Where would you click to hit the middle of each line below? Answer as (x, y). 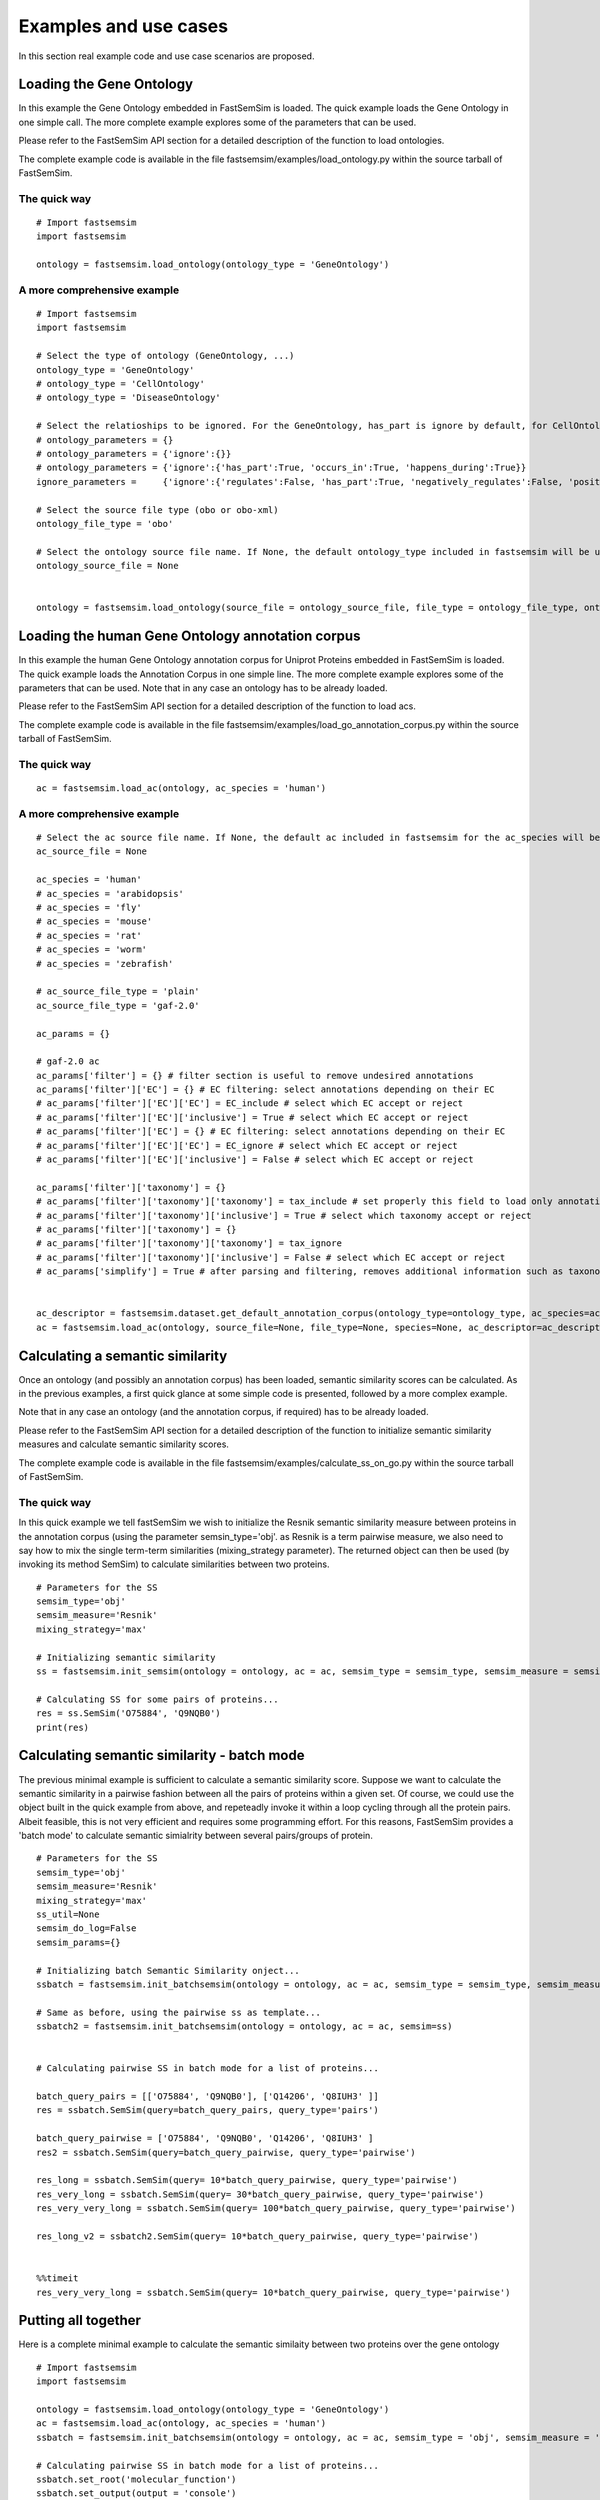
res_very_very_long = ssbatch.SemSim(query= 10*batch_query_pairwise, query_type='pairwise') (273, 2292)
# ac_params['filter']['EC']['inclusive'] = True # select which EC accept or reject (252, 1117)
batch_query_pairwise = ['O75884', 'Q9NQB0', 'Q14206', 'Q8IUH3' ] (205, 2138)
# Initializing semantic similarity (126, 1657)
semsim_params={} (78, 1942)
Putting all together (80, 2320)
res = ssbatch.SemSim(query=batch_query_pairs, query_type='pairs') (207, 2110)
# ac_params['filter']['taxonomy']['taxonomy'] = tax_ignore (189, 1243)
